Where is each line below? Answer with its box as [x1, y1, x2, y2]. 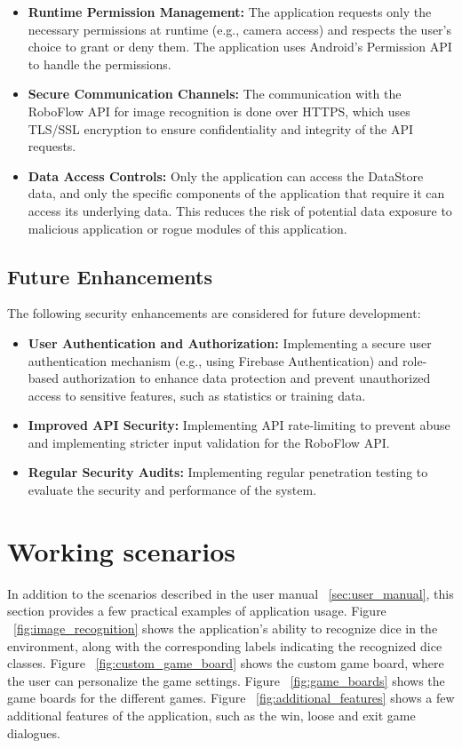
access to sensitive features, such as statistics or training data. [28, 386, 366, 404]
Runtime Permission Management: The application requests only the [28, 3, 432, 20]
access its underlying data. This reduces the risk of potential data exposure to [28, 201, 452, 219]
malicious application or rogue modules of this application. [28, 219, 347, 237]
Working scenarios [7, 532, 235, 569]
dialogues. [7, 723, 60, 742]
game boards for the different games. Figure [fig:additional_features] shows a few [7, 688, 455, 707]
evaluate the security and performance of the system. [28, 481, 317, 499]
